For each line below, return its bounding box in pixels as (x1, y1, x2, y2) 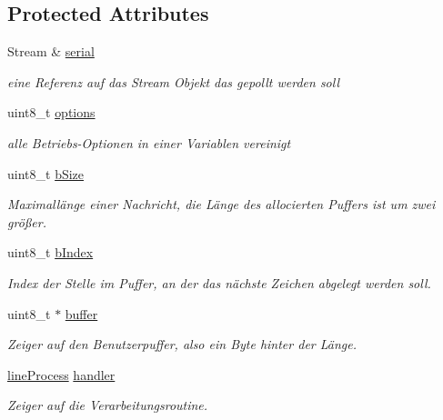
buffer (65, 304, 98, 323)
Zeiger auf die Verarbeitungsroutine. (7, 395, 208, 415)
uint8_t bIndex (7, 243, 94, 262)
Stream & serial (7, 42, 95, 61)
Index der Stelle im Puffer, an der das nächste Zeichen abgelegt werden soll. (7, 273, 431, 292)
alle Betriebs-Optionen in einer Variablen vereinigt (7, 133, 291, 152)
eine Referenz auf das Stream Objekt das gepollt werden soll (7, 72, 340, 91)
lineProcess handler (7, 365, 116, 384)
